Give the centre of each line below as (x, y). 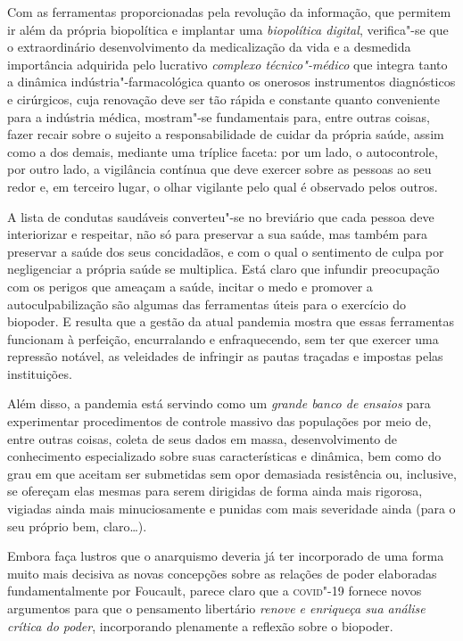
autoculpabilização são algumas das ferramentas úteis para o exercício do (207, 304)
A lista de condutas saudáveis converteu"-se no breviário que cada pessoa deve (221, 216)
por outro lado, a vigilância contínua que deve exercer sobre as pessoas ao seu (219, 169)
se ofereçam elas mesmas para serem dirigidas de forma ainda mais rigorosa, (215, 491)
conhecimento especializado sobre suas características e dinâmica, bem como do (224, 456)
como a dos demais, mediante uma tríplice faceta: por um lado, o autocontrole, (223, 151)
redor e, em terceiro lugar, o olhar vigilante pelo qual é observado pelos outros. (223, 186)
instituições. (40, 373)
